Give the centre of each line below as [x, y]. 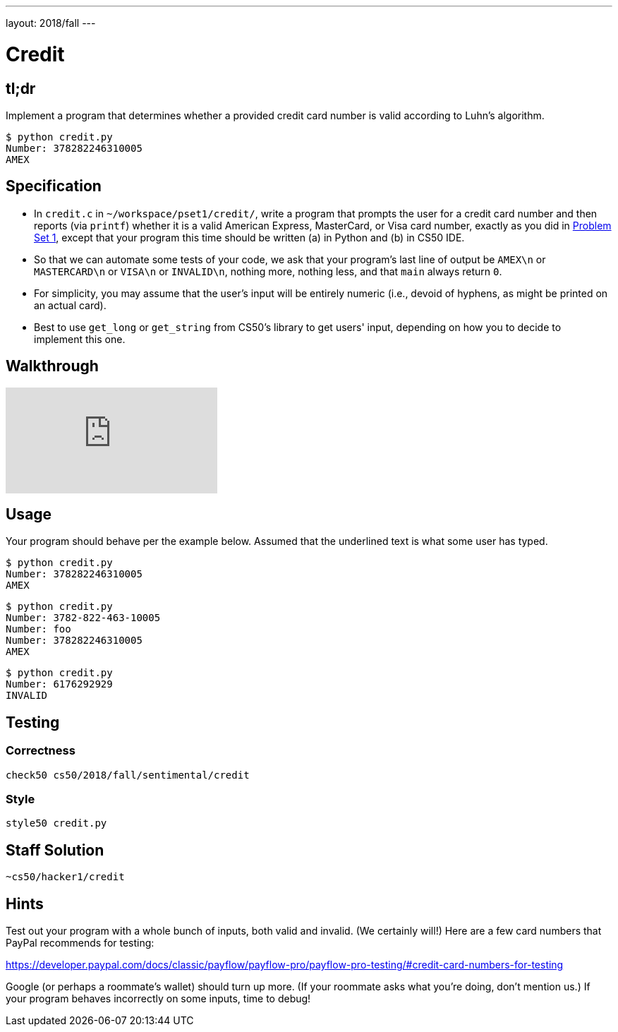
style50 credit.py [56, 823]
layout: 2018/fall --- [51, 23]
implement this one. [80, 339]
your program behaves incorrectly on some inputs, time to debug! [158, 999]
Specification [54, 186]
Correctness [41, 751]
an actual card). [70, 305]
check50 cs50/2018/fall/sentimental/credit [128, 775]
